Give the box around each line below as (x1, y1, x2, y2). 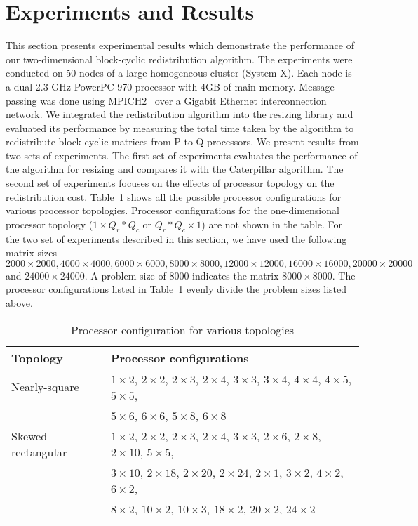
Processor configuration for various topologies (70, 321, 295, 338)
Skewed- (11, 427, 51, 444)
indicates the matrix (192, 268, 279, 282)
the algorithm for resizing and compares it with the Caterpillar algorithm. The (6, 162, 344, 176)
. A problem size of (84, 268, 166, 282)
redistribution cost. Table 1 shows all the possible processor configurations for (6, 189, 342, 204)
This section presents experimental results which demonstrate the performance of (6, 38, 354, 53)
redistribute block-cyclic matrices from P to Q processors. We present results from (6, 134, 359, 149)
